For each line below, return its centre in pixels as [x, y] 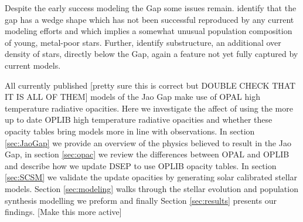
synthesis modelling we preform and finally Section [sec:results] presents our [141, 200]
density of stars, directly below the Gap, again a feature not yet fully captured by [151, 54]
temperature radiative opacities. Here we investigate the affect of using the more [149, 108]
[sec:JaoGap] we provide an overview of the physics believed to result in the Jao [148, 142]
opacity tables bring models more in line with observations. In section [130, 131]
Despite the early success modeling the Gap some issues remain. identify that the [151, 8]
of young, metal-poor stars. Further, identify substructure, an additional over [143, 42]
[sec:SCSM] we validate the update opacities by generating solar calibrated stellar [151, 177]
